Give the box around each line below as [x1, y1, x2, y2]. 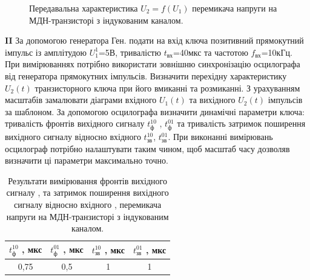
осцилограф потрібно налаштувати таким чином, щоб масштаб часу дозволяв [5, 142, 290, 155]
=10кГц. [261, 45, 292, 58]
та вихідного [189, 93, 236, 106]
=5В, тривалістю [98, 45, 161, 58]
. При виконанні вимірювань [168, 130, 273, 143]
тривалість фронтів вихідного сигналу [5, 117, 145, 130]
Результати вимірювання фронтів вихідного [8, 174, 167, 187]
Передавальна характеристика [29, 2, 138, 14]
